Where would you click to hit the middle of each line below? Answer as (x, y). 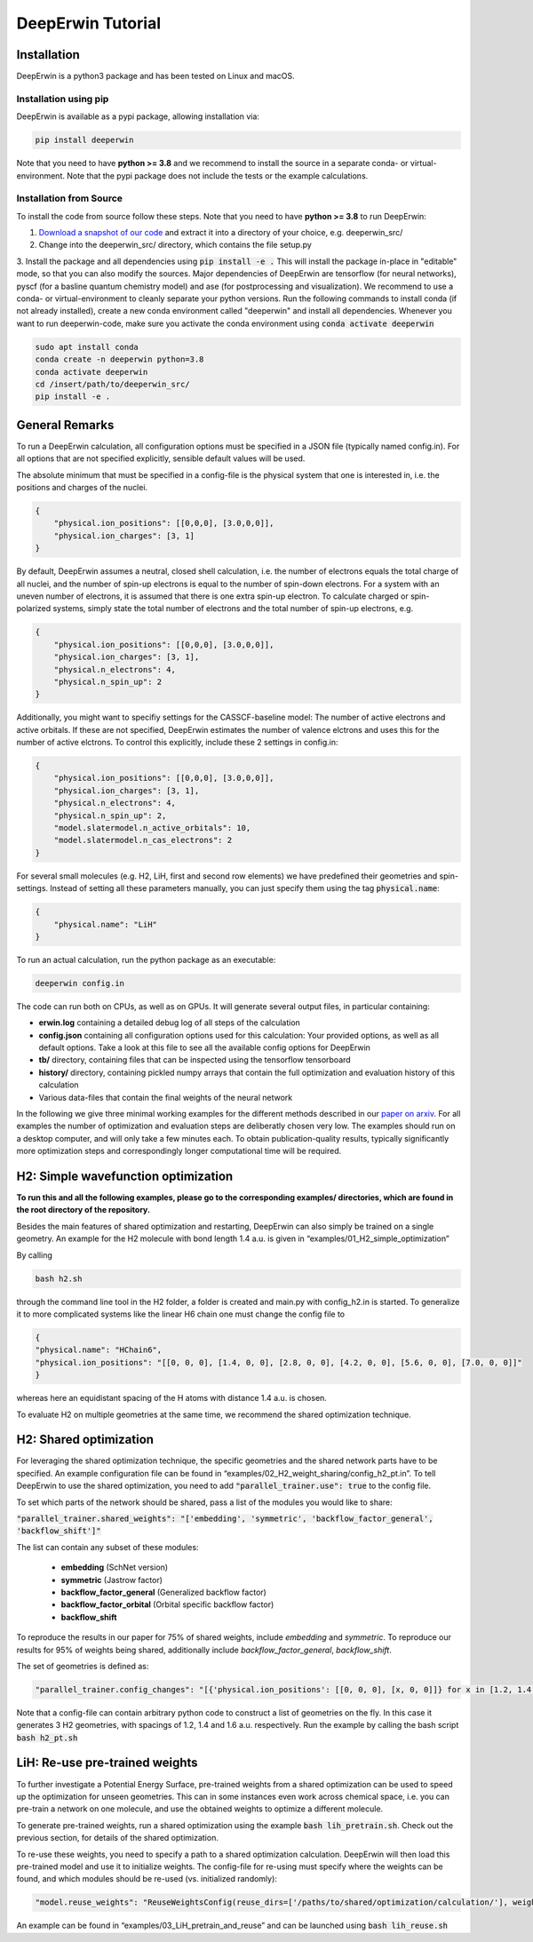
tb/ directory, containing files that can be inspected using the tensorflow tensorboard (195, 1060)
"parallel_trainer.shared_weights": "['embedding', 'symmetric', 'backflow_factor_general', (225, 1519)
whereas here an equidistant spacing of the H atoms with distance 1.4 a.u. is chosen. (172, 1398)
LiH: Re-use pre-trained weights (107, 1763)
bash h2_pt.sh (47, 1738)
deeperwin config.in (80, 983)
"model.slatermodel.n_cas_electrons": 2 (143, 840)
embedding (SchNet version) (115, 1567)
